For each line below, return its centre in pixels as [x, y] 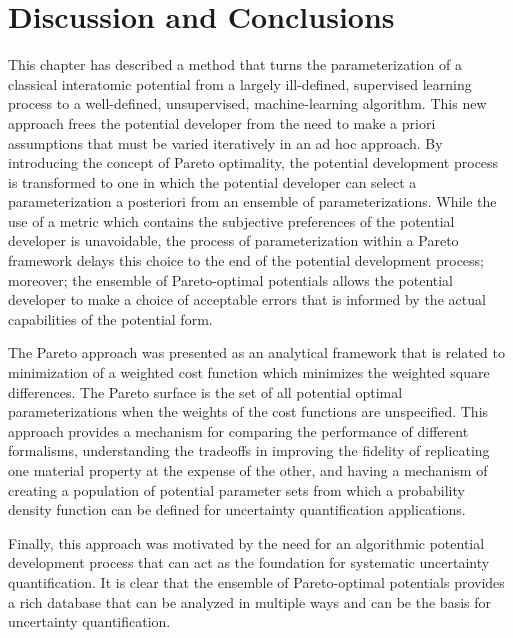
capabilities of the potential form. [110, 318]
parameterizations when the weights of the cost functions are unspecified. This [248, 411]
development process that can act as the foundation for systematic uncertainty [249, 562]
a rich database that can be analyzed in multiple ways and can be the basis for [249, 601]
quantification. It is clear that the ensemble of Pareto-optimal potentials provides [256, 581]
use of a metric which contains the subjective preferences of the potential [231, 220]
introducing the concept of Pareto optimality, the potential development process [253, 162]
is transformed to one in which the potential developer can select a [212, 181]
